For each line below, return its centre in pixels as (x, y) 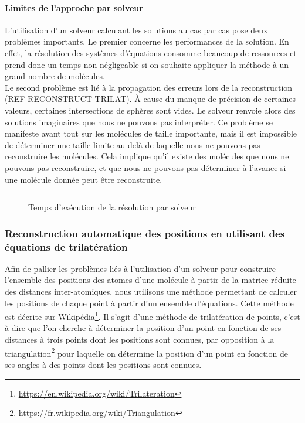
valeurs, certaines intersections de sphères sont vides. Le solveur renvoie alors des (150, 110)
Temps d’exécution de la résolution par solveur (112, 207)
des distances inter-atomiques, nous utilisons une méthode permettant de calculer (151, 291)
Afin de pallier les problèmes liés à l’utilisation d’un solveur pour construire (140, 268)
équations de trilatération (66, 246)
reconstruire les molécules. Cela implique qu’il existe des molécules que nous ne (147, 156)
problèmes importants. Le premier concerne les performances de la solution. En (147, 41)
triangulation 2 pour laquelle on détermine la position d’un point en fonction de (146, 352)
